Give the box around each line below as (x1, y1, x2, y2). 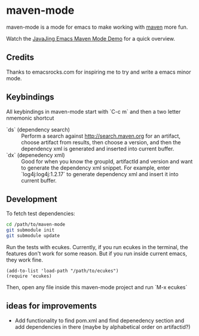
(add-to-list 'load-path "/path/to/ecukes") (6, 268, 119, 274)
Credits (6, 52, 35, 63)
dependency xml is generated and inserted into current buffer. (21, 145, 174, 152)
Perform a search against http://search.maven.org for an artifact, (21, 132, 181, 140)
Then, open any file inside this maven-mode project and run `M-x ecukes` (6, 284, 188, 290)
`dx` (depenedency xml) (6, 151, 65, 159)
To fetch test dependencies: (6, 210, 76, 217)
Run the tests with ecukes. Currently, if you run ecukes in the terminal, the (6, 244, 188, 250)
